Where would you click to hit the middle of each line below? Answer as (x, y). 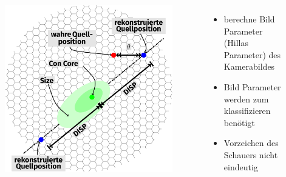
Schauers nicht (251, 154)
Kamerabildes (249, 66)
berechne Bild (249, 19)
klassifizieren (247, 111)
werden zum (246, 99)
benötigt (239, 122)
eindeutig (241, 166)
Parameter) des (252, 54)
